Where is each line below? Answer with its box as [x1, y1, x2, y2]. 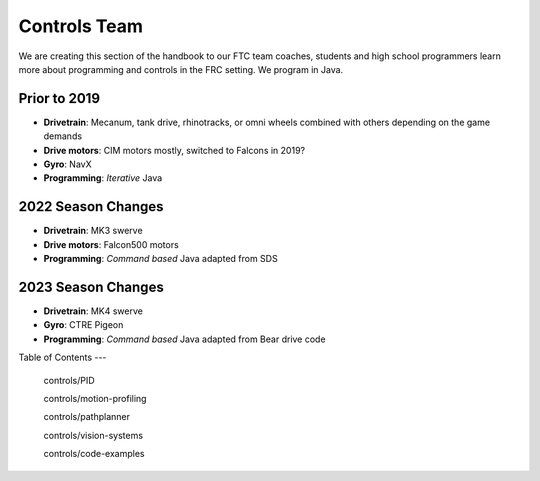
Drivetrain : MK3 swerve [43, 225, 144, 237]
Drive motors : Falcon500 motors [43, 238, 179, 250]
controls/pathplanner [43, 411, 130, 423]
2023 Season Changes [18, 278, 164, 295]
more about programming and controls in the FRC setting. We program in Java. [18, 63, 344, 75]
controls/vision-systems [43, 429, 144, 441]
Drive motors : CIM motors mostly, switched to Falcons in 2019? [43, 144, 305, 156]
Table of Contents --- [18, 351, 107, 364]
